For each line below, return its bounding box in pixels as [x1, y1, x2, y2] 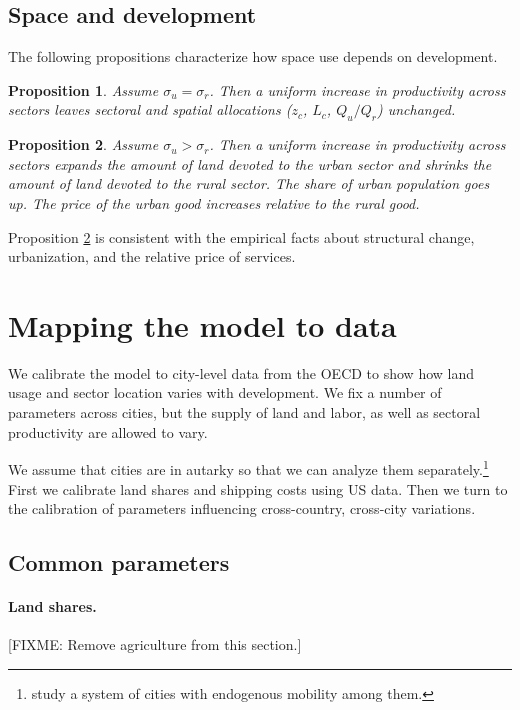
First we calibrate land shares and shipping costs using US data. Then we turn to [8, 478, 508, 499]
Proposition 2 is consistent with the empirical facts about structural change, [8, 226, 475, 247]
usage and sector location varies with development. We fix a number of [8, 382, 442, 403]
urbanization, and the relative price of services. [8, 246, 296, 267]
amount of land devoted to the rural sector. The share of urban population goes [8, 173, 490, 194]
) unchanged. [376, 99, 456, 120]
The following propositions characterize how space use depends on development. [8, 46, 498, 67]
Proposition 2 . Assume [8, 134, 159, 155]
